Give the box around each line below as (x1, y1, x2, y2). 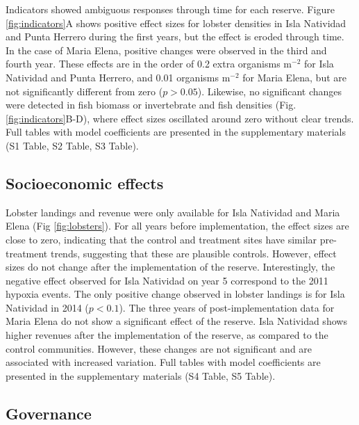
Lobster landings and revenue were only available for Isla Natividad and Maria (6, 205, 340, 219)
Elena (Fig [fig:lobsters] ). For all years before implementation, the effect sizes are (6, 218, 349, 233)
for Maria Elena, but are (242, 70, 347, 84)
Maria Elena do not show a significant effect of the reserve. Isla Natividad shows (6, 314, 347, 328)
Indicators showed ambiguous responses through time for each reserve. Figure (6, 2, 335, 16)
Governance (6, 402, 92, 424)
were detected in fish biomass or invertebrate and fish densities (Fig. (6, 97, 297, 112)
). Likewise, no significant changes (197, 83, 342, 98)
